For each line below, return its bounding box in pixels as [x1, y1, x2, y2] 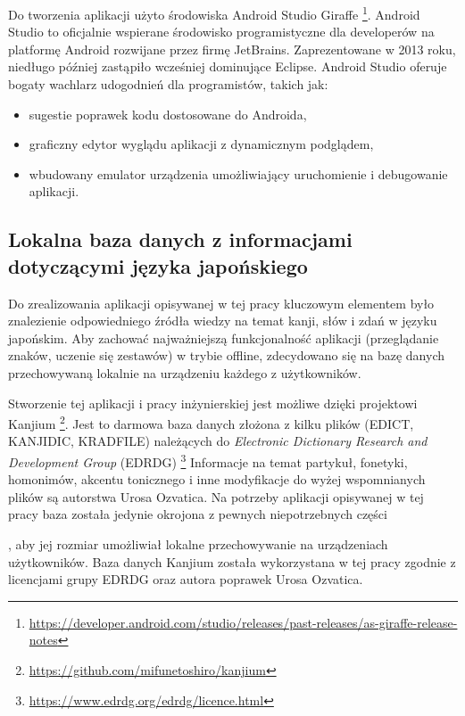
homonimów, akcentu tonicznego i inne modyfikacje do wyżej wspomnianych [8, 470, 426, 489]
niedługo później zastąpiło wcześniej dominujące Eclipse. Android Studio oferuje [8, 57, 447, 76]
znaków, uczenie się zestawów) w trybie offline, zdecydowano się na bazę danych [8, 346, 445, 365]
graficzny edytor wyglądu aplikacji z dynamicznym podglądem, [29, 135, 374, 153]
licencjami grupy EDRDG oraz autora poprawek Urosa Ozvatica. [8, 570, 363, 588]
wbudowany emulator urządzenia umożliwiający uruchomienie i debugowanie [29, 164, 448, 183]
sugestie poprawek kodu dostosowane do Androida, [29, 104, 307, 123]
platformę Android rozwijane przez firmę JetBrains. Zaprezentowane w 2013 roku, [8, 39, 456, 58]
